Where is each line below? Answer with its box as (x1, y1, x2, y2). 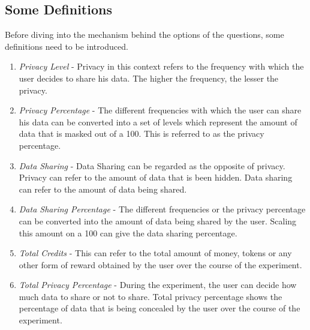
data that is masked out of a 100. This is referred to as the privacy (19, 127, 264, 140)
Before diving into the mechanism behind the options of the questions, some (5, 28, 284, 41)
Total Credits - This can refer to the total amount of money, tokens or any (19, 247, 292, 259)
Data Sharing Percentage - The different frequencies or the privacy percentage (19, 203, 306, 215)
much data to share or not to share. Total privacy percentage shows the (19, 290, 282, 302)
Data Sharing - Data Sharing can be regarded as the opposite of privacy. (19, 159, 285, 172)
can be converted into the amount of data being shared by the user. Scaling (19, 214, 297, 227)
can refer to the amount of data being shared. (19, 182, 187, 195)
